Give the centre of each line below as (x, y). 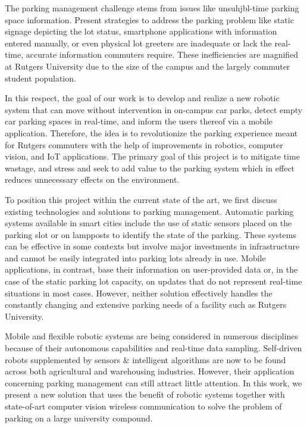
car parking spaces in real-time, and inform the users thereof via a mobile (139, 121)
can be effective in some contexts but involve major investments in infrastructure (152, 246)
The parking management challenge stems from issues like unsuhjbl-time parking (152, 8)
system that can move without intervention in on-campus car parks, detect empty (154, 109)
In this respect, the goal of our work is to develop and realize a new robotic (142, 98)
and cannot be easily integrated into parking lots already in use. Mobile (135, 257)
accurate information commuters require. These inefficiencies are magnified (162, 54)
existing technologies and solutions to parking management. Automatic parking (149, 211)
